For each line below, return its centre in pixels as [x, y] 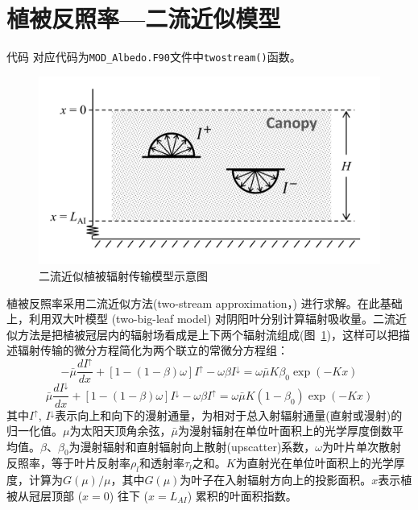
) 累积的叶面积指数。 [242, 495]
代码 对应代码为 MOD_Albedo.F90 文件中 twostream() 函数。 [154, 57]
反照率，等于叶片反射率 [68, 463]
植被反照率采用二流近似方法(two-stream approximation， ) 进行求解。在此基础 [205, 303]
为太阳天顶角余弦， [120, 431]
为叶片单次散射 [362, 446]
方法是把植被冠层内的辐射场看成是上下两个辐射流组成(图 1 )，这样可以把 [208, 334]
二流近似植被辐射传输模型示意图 [123, 275]
